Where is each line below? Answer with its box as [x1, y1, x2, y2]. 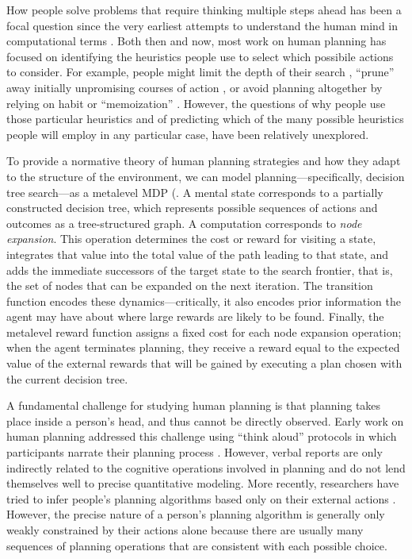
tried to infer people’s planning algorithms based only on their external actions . [6, 490, 396, 507]
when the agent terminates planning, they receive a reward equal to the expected [6, 339, 400, 356]
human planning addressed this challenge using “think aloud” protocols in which [6, 428, 397, 445]
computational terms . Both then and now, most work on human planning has [6, 33, 387, 49]
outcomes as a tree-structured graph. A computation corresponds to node [6, 214, 362, 231]
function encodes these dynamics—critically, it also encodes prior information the [6, 292, 401, 309]
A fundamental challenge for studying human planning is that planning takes [6, 397, 381, 414]
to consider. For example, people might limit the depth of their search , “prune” [6, 64, 395, 80]
